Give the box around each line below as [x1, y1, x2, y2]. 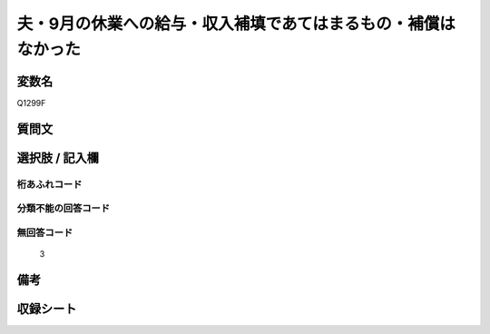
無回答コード [16, 226, 73, 239]
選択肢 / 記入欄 [16, 150, 100, 165]
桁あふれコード [16, 178, 83, 191]
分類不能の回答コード [16, 202, 111, 215]
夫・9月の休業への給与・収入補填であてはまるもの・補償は [16, 14, 456, 34]
